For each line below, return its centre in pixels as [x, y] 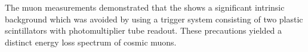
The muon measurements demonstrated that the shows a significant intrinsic [145, 7]
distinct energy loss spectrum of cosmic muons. [91, 42]
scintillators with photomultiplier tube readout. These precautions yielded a [144, 30]
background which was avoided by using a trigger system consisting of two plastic [154, 19]
